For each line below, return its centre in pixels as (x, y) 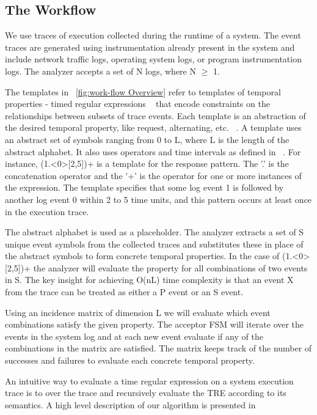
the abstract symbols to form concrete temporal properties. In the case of (142, 256)
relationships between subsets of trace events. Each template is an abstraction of (155, 115)
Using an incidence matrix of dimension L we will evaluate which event (138, 312)
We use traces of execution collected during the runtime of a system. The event (153, 35)
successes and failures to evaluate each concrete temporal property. (130, 360)
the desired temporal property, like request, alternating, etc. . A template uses (153, 127)
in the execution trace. (47, 211)
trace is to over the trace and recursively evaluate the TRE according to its (146, 393)
